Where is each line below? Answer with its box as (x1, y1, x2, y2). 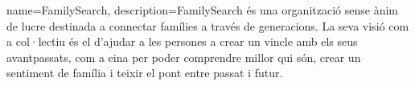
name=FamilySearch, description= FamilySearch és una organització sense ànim (6, 2, 398, 18)
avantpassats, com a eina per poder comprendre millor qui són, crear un (6, 48, 361, 65)
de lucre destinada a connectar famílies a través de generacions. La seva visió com (6, 17, 409, 34)
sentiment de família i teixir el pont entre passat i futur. (6, 64, 283, 81)
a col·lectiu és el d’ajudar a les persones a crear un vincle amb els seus (6, 33, 358, 50)
